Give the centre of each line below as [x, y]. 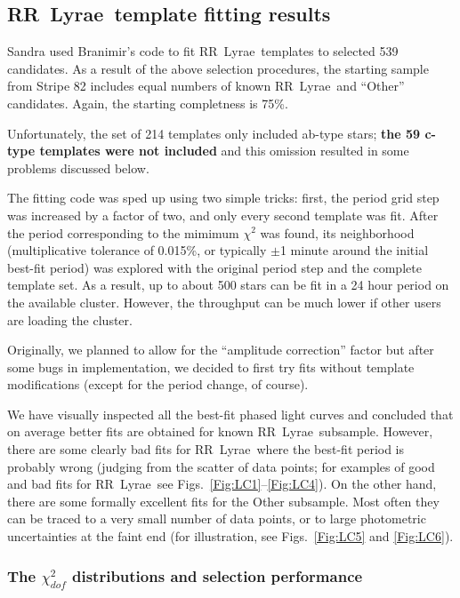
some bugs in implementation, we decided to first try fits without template [211, 367]
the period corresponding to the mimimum [123, 232]
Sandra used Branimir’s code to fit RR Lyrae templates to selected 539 [203, 51]
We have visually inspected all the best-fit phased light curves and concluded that [230, 414]
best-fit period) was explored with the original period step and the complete [214, 267]
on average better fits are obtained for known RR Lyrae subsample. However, [220, 431]
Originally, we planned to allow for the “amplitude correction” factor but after [221, 350]
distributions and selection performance [218, 575]
